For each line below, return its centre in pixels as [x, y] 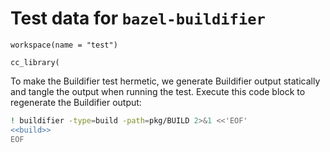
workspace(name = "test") [64, 45]
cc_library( [35, 62]
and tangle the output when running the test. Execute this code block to [158, 91]
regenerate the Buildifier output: [76, 102]
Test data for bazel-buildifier [138, 18]
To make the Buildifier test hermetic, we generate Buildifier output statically [165, 81]
